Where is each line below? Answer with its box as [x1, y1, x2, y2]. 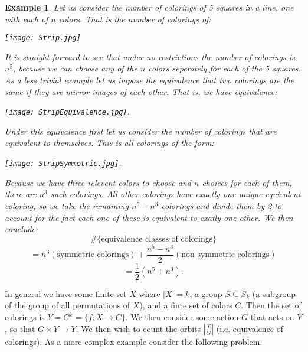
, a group [189, 287, 222, 299]
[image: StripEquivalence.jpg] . [5, 105, 130, 118]
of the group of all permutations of [5, 299, 130, 311]
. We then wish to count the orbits [76, 322, 201, 334]
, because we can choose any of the [13, 62, 137, 74]
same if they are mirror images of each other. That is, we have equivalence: [5, 85, 277, 97]
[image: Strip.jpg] [5, 34, 81, 43]
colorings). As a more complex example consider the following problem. [5, 335, 263, 347]
